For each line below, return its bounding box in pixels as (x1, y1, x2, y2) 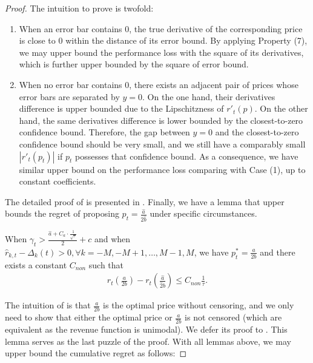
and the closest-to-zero (215, 126, 299, 138)
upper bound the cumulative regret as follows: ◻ (5, 347, 187, 359)
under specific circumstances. (150, 207, 257, 220)
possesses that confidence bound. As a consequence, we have (74, 149, 298, 162)
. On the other (254, 102, 308, 115)
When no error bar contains (19, 78, 122, 90)
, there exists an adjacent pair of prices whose (129, 78, 298, 90)
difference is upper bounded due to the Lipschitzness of (19, 102, 224, 115)
